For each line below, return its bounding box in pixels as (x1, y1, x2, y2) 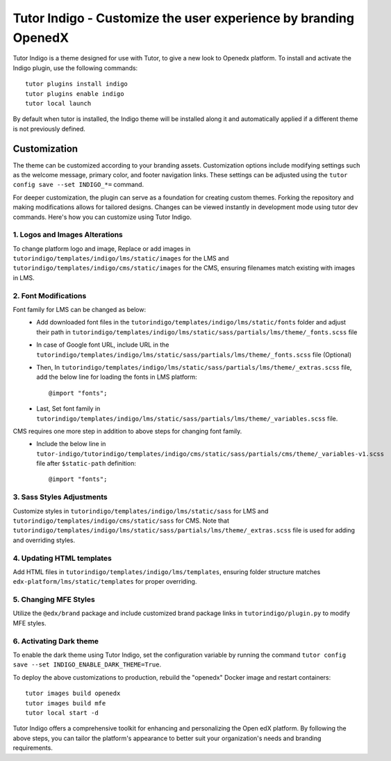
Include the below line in (36, 440, 106, 448)
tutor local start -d (25, 709, 99, 717)
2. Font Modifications (13, 291, 87, 300)
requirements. (13, 744, 53, 752)
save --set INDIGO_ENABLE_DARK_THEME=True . (13, 660, 162, 669)
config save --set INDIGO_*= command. (13, 181, 144, 189)
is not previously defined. (13, 124, 86, 133)
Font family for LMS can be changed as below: (13, 306, 146, 313)
